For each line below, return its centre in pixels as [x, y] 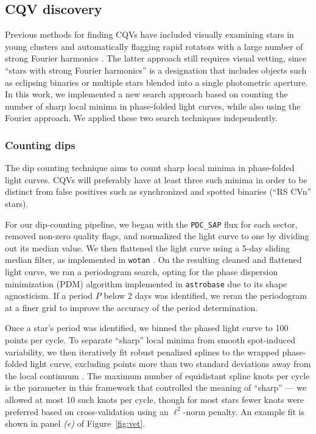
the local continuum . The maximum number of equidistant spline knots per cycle [157, 375]
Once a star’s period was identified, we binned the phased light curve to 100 [147, 328]
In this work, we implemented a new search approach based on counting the [146, 94]
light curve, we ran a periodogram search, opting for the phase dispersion [142, 272]
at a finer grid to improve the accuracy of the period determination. [132, 307]
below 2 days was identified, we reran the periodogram [205, 296]
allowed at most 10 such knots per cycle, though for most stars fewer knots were [155, 400]
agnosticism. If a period [49, 296]
